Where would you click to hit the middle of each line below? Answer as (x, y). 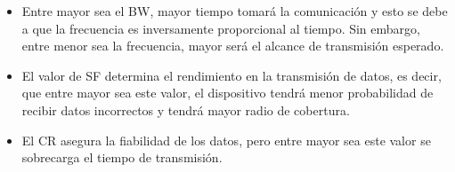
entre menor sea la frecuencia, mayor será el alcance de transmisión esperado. (233, 46)
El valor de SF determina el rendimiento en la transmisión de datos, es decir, (232, 75)
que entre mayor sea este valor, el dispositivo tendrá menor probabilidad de (227, 93)
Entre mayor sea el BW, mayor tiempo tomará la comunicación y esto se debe (235, 11)
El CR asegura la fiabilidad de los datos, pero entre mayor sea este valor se (226, 140)
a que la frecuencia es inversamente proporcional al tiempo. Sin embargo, (221, 28)
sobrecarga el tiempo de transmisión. (122, 157)
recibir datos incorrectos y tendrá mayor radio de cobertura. (186, 109)
